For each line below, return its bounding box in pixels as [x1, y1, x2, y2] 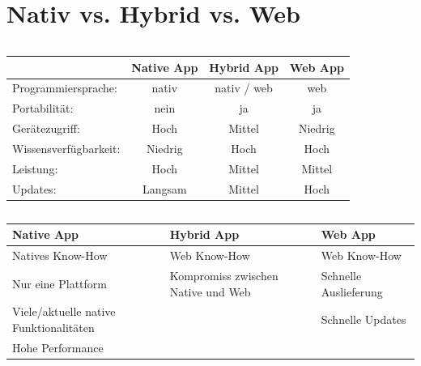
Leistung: [12, 160, 58, 177]
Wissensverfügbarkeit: [12, 140, 121, 156]
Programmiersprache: [12, 79, 117, 96]
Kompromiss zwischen [169, 266, 279, 283]
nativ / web [215, 79, 273, 96]
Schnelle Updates [321, 311, 406, 328]
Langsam [142, 180, 187, 197]
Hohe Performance [12, 338, 104, 355]
